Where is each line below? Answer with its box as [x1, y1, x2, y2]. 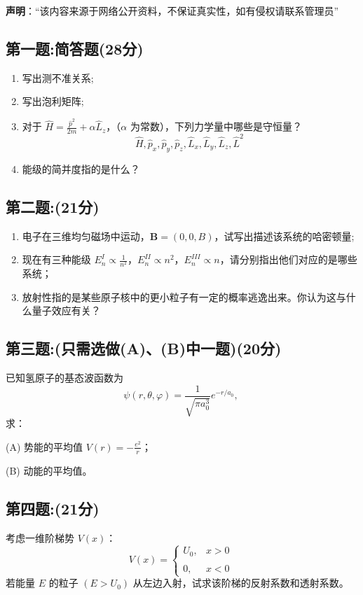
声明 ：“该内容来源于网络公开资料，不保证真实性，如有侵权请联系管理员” [6, 3, 339, 17]
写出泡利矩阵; [22, 94, 84, 108]
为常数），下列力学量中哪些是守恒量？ [130, 119, 302, 134]
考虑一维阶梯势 [6, 530, 74, 545]
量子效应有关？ [32, 303, 101, 318]
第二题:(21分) [6, 195, 100, 217]
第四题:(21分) [6, 497, 100, 519]
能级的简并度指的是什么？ [22, 161, 140, 176]
